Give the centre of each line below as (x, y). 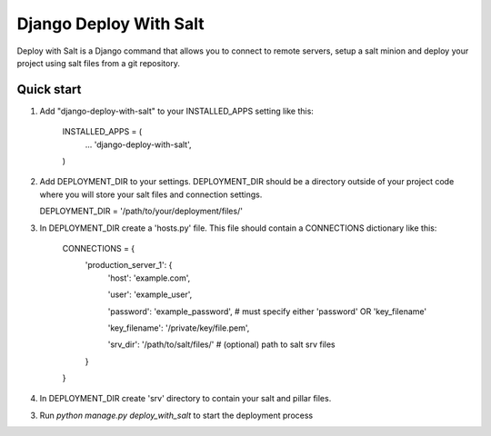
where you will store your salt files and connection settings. (151, 194)
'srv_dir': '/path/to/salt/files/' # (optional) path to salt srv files (221, 344)
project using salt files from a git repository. (99, 63)
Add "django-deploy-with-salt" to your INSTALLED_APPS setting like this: (176, 111)
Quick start (49, 89)
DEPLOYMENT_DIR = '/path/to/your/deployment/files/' (141, 211)
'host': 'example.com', (149, 278)
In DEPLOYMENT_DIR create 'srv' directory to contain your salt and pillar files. (185, 399)
